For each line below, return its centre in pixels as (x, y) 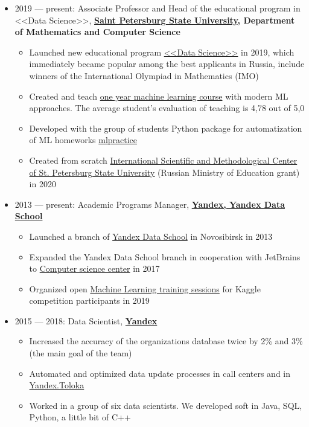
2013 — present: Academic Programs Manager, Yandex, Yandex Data (150, 204)
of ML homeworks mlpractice (83, 140)
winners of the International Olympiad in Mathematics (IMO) (144, 75)
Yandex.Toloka (57, 385)
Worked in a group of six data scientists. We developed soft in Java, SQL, (166, 405)
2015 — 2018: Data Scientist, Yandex (86, 320)
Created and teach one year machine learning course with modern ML (159, 96)
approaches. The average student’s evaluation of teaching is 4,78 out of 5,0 (167, 108)
